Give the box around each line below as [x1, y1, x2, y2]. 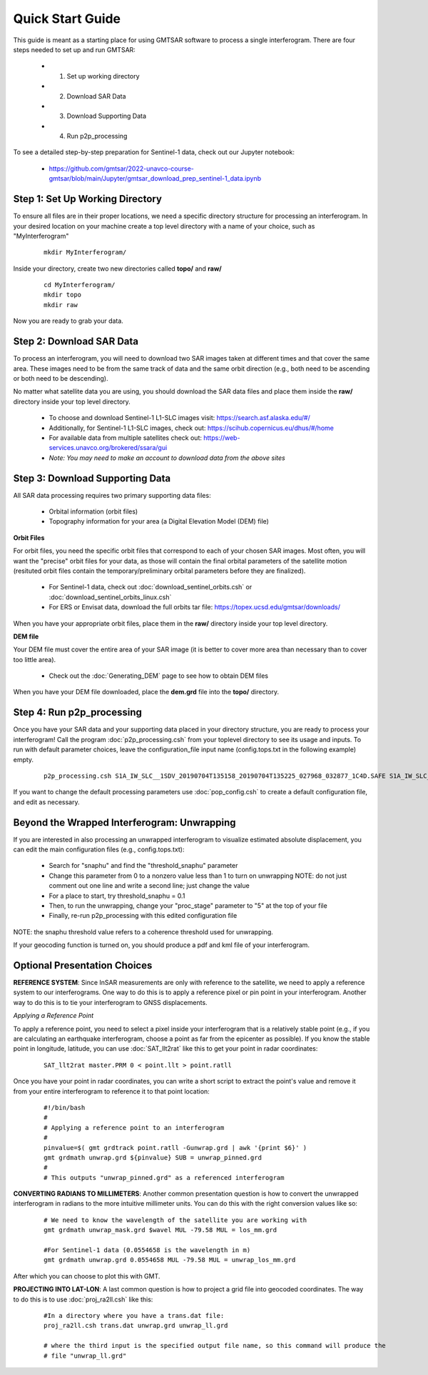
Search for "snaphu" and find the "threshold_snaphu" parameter [49, 861, 238, 870]
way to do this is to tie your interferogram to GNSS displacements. [13, 998, 208, 1006]
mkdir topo [44, 291, 82, 299]
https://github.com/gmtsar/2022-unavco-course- [49, 164, 194, 173]
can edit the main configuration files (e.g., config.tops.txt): [13, 845, 185, 854]
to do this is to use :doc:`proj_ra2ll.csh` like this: [13, 1295, 153, 1304]
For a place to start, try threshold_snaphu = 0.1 [49, 891, 185, 900]
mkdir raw [44, 301, 78, 309]
